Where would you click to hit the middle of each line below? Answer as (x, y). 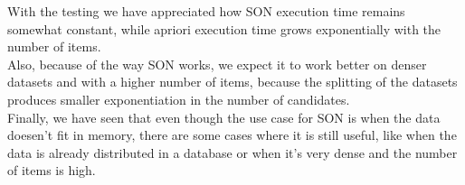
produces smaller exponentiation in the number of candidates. (179, 99)
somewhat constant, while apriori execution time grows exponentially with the (224, 28)
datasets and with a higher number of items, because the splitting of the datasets (232, 82)
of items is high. (52, 170)
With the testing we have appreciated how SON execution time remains (206, 11)
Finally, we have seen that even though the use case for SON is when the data (224, 117)
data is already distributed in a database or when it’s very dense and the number (232, 152)
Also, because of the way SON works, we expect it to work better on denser (217, 64)
